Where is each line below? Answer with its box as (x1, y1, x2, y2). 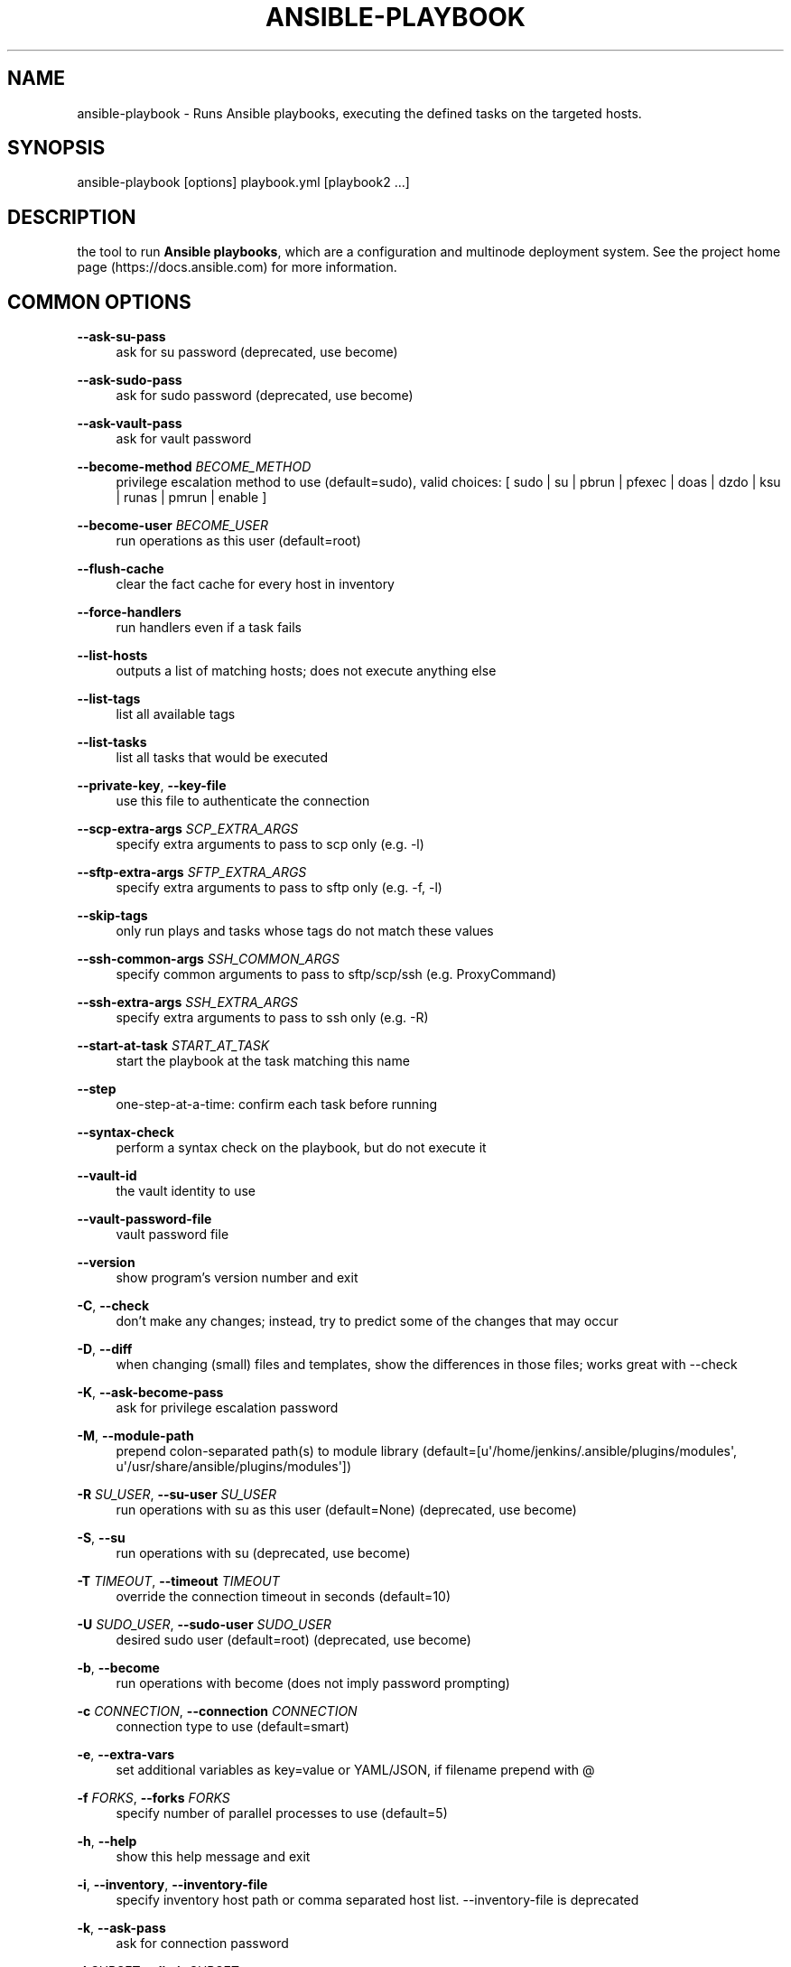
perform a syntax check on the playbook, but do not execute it (116, 1140, 487, 1156)
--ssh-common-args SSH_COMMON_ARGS (77, 951, 340, 967)
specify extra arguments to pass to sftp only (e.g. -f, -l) (116, 880, 442, 896)
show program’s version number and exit (116, 1270, 358, 1286)
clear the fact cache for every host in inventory (116, 576, 395, 592)
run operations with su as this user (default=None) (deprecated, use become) (116, 1502, 577, 1518)
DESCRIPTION (7, 205, 136, 228)
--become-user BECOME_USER (77, 517, 268, 534)
